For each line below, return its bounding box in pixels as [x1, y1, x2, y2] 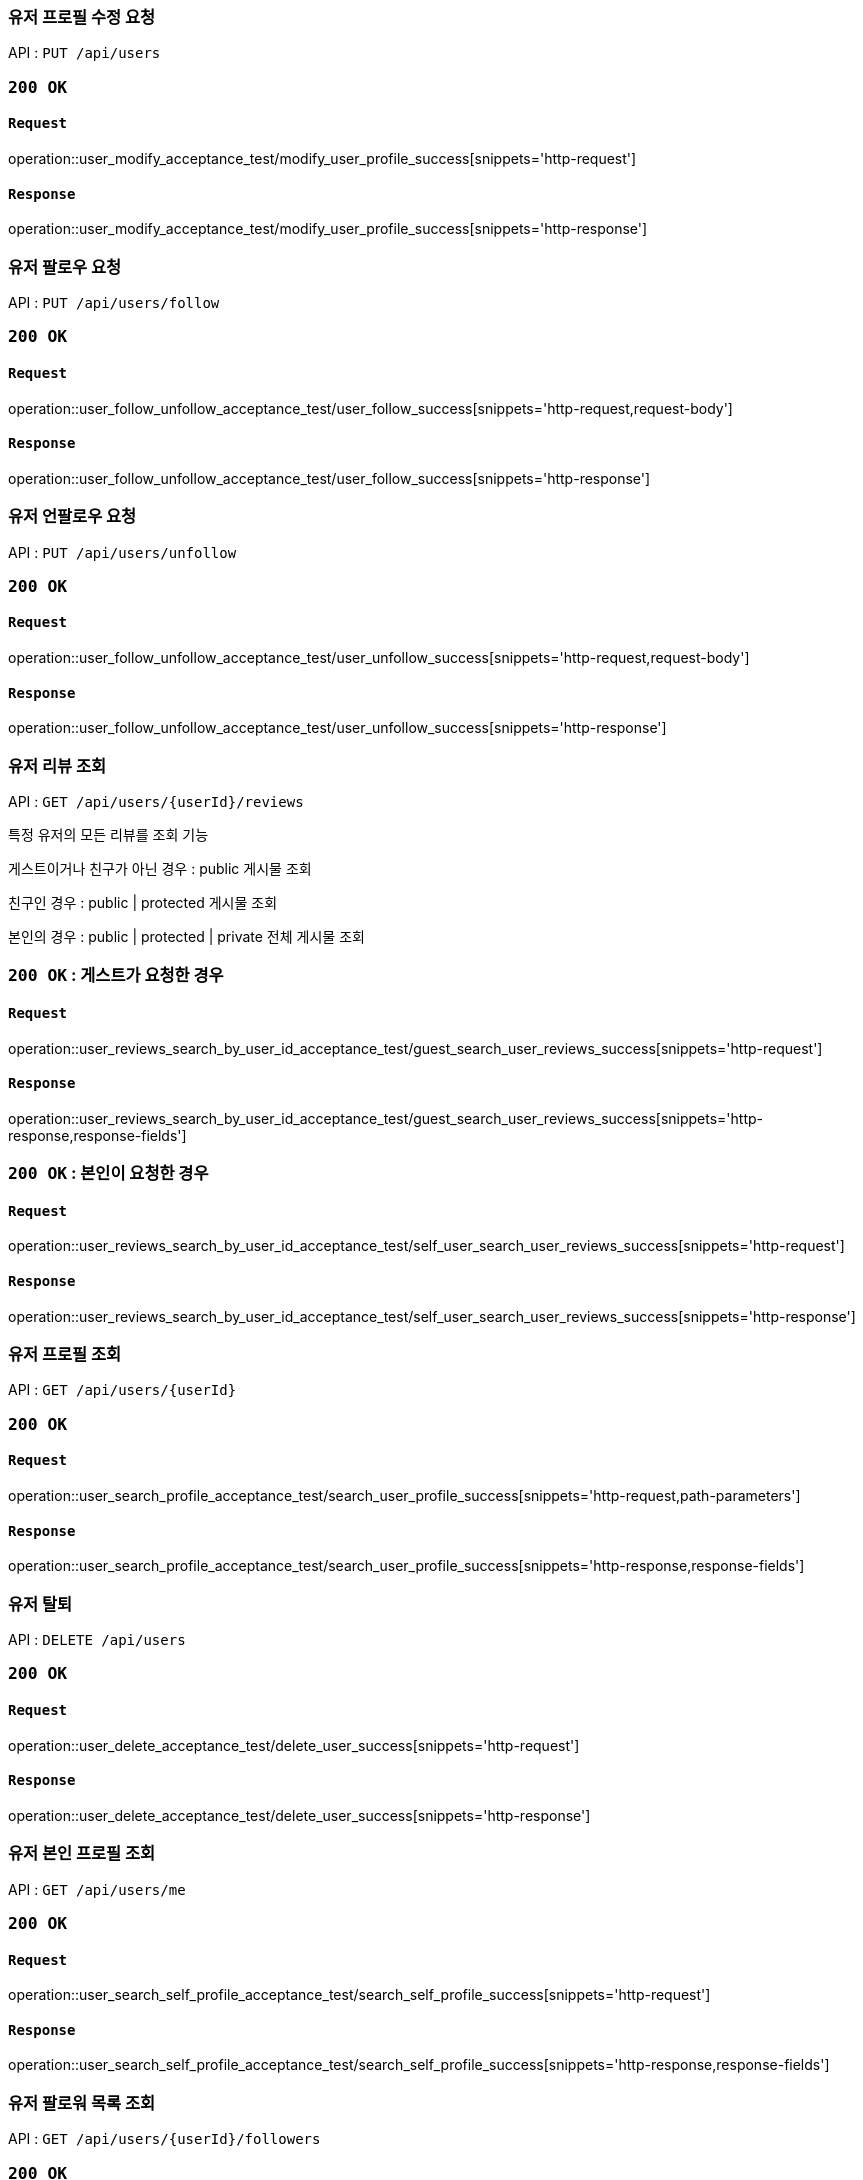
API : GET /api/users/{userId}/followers [8, 2130, 321, 2148]
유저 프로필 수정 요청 [8, 7, 156, 27]
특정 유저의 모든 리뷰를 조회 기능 [8, 826, 209, 844]
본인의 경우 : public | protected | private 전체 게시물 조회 [8, 928, 365, 946]
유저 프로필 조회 [8, 1344, 122, 1365]
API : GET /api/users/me [8, 1880, 186, 1898]
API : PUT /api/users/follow [8, 293, 220, 311]
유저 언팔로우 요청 [8, 506, 137, 527]
